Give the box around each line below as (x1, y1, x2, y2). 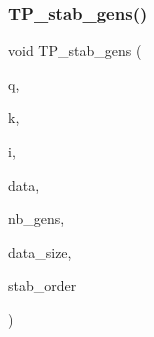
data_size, (8, 241, 72, 262)
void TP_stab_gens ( (8, 40, 142, 61)
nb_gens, (8, 208, 65, 229)
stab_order (8, 275, 77, 296)
